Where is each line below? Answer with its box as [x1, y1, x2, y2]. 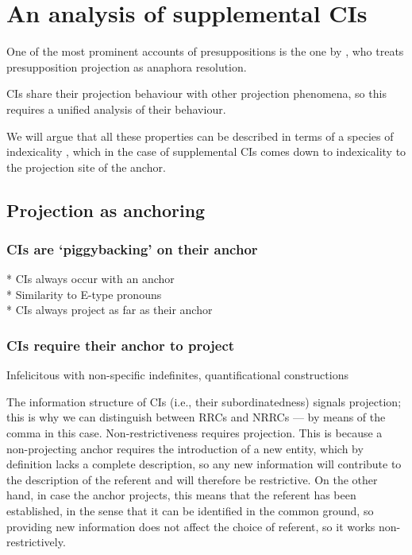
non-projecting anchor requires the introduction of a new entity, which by [6, 440, 364, 456]
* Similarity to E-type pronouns [6, 285, 162, 302]
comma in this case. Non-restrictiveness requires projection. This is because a [6, 425, 383, 441]
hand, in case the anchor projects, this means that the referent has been [6, 487, 356, 503]
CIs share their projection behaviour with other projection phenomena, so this [6, 85, 387, 102]
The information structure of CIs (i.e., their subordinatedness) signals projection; [6, 393, 402, 409]
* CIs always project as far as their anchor [6, 301, 213, 318]
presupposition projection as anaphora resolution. [6, 58, 247, 75]
